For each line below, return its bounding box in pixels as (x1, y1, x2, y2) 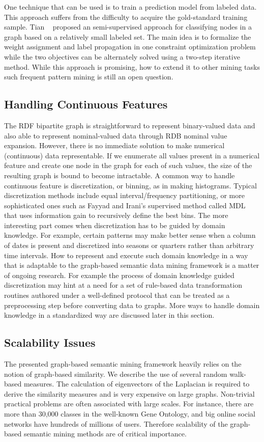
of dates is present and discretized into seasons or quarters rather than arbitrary (4, 240, 254, 251)
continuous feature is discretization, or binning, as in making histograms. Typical (4, 180, 257, 190)
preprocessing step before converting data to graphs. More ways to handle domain (4, 299, 260, 310)
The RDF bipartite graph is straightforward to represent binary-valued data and (4, 120, 255, 130)
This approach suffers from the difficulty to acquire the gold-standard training (4, 11, 248, 22)
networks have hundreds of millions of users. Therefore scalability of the (4, 418, 228, 429)
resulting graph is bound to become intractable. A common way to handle (4, 170, 235, 180)
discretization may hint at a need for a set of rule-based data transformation (4, 280, 242, 290)
